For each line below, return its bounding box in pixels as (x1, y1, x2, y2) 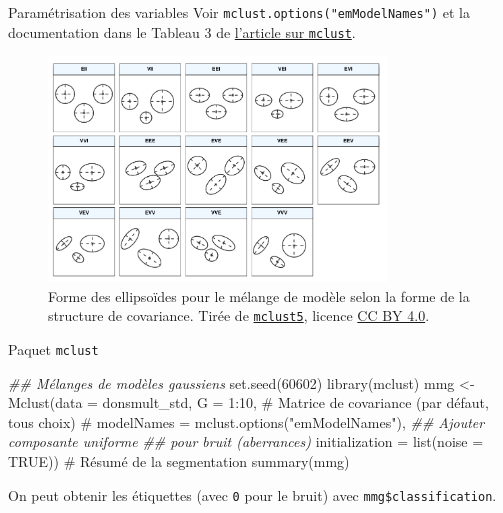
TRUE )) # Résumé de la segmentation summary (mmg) (8, 450, 350, 471)
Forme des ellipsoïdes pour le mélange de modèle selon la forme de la (48, 285, 470, 306)
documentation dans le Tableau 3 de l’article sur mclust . (8, 21, 356, 42)
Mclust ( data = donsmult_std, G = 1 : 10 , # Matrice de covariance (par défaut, (8, 392, 489, 413)
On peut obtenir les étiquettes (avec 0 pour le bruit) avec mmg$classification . (8, 484, 497, 505)
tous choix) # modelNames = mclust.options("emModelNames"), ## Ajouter (8, 411, 485, 432)
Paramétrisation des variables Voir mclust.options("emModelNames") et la (8, 2, 470, 22)
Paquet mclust (8, 338, 99, 359)
